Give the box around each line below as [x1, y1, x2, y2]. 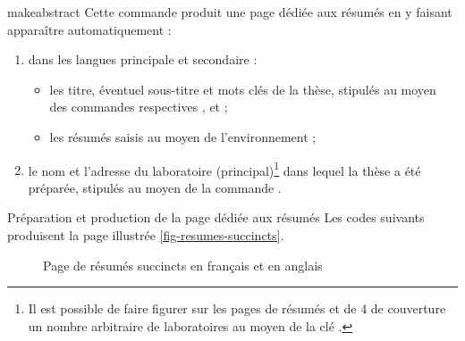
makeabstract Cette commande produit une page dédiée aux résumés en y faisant [7, 3, 452, 21]
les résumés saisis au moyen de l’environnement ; [49, 127, 317, 146]
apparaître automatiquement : [7, 20, 172, 38]
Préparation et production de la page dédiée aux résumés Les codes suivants [7, 208, 425, 227]
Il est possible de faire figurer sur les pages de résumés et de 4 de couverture [28, 299, 446, 318]
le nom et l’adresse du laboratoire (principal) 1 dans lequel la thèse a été [28, 158, 421, 179]
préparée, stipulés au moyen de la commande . [28, 178, 282, 196]
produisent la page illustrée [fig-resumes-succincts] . [7, 226, 284, 244]
